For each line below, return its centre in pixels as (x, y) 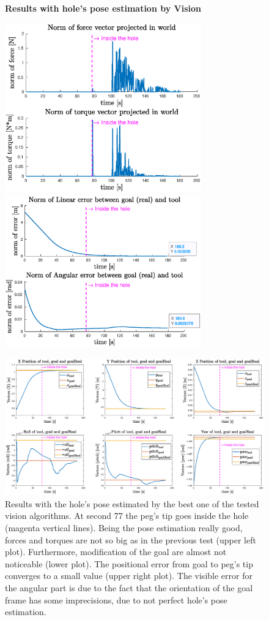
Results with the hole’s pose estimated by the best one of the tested (132, 503)
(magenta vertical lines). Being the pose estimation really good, (124, 527)
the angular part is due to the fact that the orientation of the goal (129, 587)
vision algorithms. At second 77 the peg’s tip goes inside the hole (127, 516)
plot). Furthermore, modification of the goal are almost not (116, 552)
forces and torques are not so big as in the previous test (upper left (131, 539)
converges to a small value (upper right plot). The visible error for (129, 576)
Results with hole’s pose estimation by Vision (103, 8)
